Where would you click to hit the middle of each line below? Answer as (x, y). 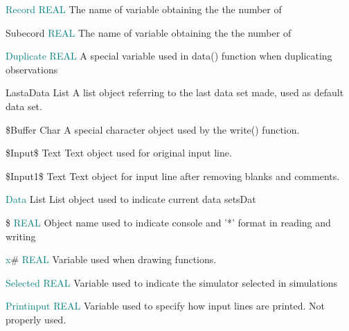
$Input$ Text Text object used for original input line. (119, 153)
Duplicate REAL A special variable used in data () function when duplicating (169, 56)
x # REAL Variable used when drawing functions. (111, 259)
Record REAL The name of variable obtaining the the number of (144, 9)
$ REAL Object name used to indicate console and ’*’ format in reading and (168, 222)
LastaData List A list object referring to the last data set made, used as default (175, 92)
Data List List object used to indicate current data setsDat (131, 199)
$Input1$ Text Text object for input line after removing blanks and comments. (173, 176)
